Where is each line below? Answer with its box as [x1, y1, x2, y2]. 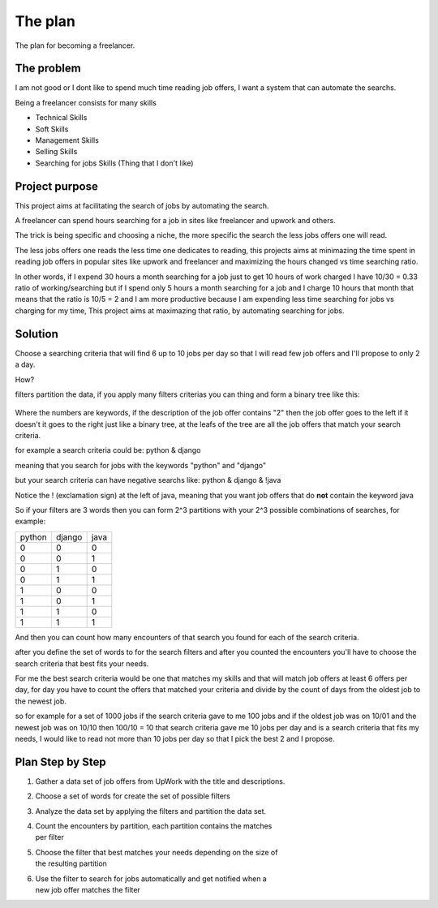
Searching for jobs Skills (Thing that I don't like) [35, 158, 194, 168]
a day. [15, 359, 36, 369]
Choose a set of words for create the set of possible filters [35, 791, 230, 801]
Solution [15, 327, 58, 341]
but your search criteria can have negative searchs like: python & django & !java [15, 476, 281, 485]
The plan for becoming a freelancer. [15, 41, 135, 50]
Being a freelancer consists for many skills [15, 97, 157, 107]
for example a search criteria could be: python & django [15, 445, 201, 455]
